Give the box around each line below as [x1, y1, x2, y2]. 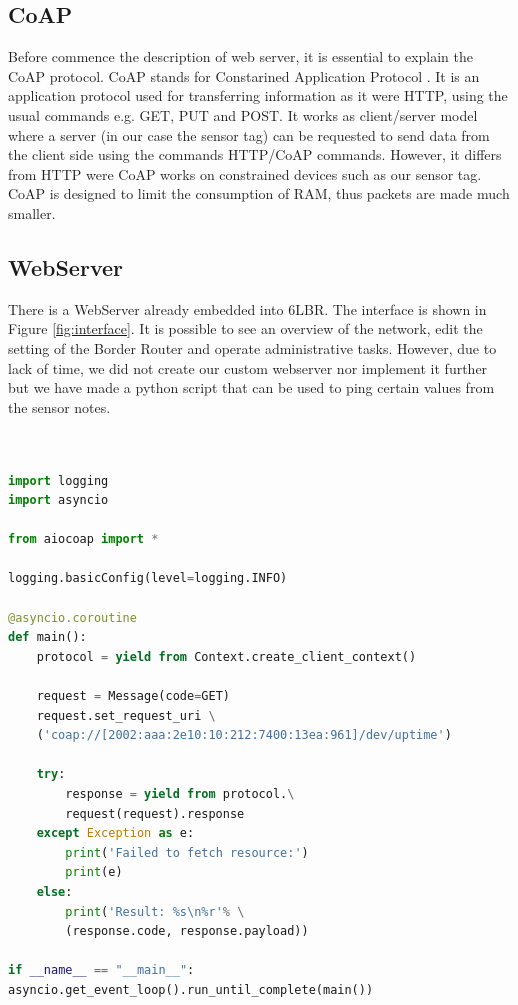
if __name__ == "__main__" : [8, 963, 195, 978]
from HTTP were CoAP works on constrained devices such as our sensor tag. [8, 163, 482, 184]
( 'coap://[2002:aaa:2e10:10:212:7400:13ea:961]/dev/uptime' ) [36, 728, 452, 743]
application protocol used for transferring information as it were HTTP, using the [8, 85, 508, 106]
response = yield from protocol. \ [65, 787, 295, 801]
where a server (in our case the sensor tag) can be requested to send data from [8, 124, 490, 145]
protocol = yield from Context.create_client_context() [36, 649, 417, 664]
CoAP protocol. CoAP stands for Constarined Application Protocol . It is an [8, 65, 480, 86]
